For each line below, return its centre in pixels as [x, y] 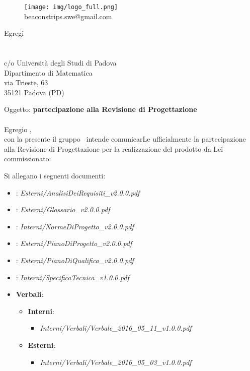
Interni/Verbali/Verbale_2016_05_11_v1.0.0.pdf [116, 328]
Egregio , [18, 129]
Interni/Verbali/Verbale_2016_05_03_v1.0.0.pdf [116, 362]
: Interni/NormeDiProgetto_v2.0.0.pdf [75, 226]
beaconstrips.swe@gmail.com [68, 16]
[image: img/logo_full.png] [71, 7]
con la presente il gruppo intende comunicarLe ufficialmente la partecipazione [125, 139]
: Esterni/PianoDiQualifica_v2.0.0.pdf [75, 260]
